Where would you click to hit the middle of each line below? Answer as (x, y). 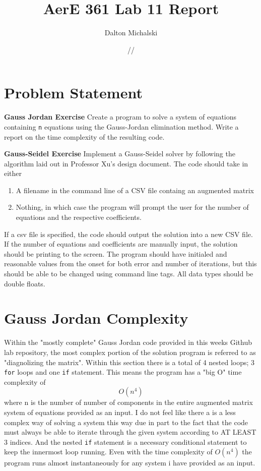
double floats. (25, 283)
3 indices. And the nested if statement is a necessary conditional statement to (125, 441)
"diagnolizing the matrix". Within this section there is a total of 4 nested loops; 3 (129, 362)
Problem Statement (73, 93)
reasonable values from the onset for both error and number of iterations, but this (130, 263)
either (13, 173)
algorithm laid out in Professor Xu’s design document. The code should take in (126, 163)
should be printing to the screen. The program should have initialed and (116, 253)
